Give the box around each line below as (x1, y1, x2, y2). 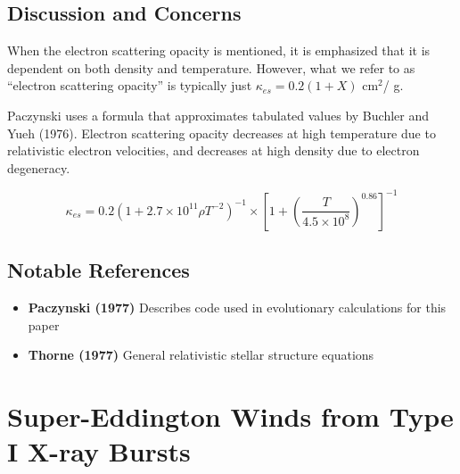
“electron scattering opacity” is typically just (7, 76, 252, 95)
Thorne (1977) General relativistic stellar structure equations (28, 345, 374, 364)
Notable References (7, 256, 190, 284)
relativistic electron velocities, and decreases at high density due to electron (7, 141, 420, 160)
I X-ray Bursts (7, 433, 191, 470)
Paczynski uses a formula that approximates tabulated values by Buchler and (7, 105, 430, 124)
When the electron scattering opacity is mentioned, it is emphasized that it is (7, 41, 431, 60)
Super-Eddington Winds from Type (7, 398, 454, 435)
